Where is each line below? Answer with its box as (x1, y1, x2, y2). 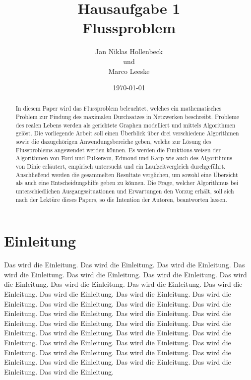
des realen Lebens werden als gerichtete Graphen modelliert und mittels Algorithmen (15, 121, 236, 129)
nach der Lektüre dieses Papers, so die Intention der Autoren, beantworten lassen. (15, 195, 227, 203)
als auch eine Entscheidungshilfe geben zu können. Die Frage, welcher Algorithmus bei (15, 179, 239, 187)
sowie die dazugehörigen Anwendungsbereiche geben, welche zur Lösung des (15, 137, 211, 146)
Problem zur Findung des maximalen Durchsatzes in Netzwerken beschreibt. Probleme (15, 113, 240, 121)
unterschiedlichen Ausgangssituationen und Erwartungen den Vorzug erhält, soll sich (15, 187, 234, 195)
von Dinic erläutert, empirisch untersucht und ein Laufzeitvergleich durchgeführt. (15, 162, 226, 171)
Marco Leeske (108, 65, 150, 76)
